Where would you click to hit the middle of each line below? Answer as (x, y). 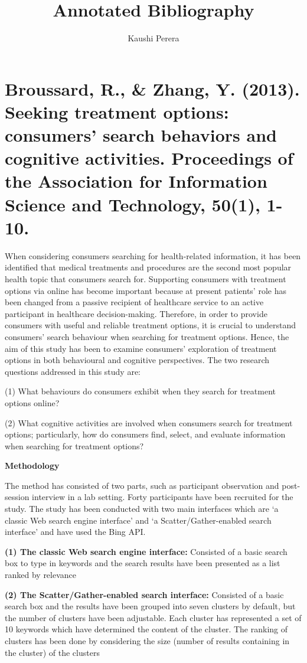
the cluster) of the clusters (52, 652)
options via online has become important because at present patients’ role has (146, 290)
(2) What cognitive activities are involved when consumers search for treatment (149, 422)
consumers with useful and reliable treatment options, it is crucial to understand (151, 325)
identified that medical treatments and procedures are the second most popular (148, 267)
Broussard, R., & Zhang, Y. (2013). (152, 88)
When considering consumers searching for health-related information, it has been (153, 255)
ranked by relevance (41, 575)
